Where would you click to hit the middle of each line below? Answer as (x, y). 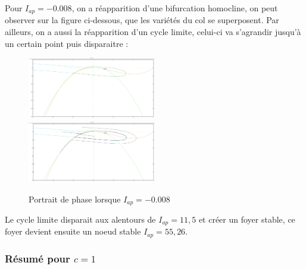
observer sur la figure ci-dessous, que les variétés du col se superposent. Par (142, 20)
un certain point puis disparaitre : (67, 43)
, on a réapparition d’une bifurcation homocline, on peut (175, 8)
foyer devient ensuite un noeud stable (73, 231)
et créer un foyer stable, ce (247, 219)
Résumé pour (38, 258)
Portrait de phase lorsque (75, 199)
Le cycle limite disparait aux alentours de (80, 219)
